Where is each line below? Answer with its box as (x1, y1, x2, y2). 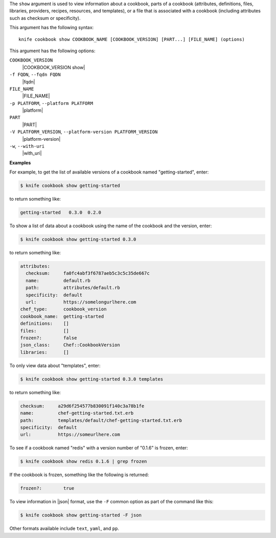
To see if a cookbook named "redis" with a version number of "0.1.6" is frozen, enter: (9, 445, 189, 451)
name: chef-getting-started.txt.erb (20, 410, 134, 416)
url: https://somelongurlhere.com (26, 299, 136, 305)
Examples (9, 159, 31, 166)
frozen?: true (20, 485, 75, 491)
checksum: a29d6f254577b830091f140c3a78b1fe (20, 403, 145, 409)
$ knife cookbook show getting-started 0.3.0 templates (20, 376, 164, 382)
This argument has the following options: (9, 48, 96, 54)
